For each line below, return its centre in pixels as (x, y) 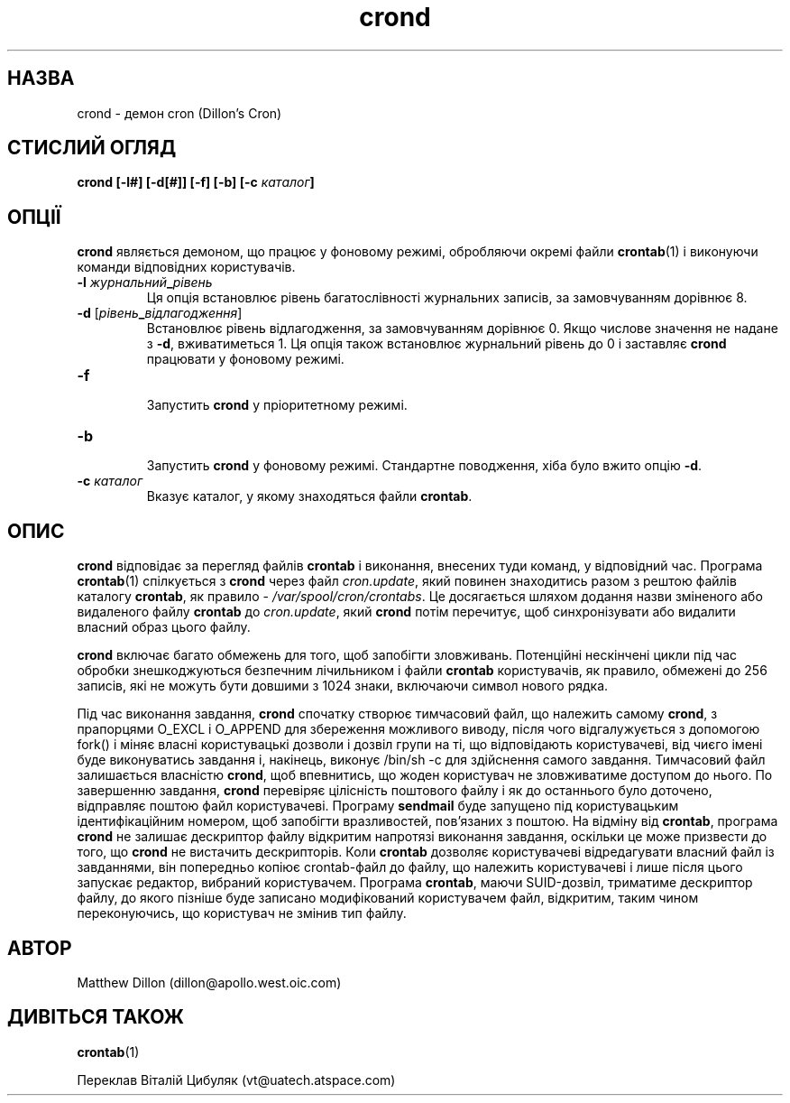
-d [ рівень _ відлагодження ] (160, 313)
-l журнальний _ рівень (145, 283)
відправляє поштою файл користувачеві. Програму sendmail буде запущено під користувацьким (378, 806)
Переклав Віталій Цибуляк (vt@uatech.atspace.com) (236, 1080)
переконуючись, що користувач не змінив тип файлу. (242, 913)
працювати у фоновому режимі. (245, 359)
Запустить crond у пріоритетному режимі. (277, 405)
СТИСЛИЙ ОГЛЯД (92, 148)
